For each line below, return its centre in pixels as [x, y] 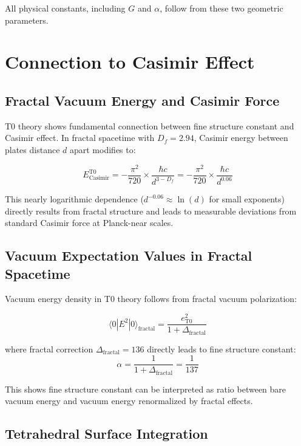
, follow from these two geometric [222, 8]
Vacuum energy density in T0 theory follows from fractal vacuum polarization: [151, 299]
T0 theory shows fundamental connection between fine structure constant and [150, 125]
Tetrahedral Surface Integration [107, 434]
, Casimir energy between [241, 138]
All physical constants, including [65, 8]
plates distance [32, 149]
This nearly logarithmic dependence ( [74, 199]
